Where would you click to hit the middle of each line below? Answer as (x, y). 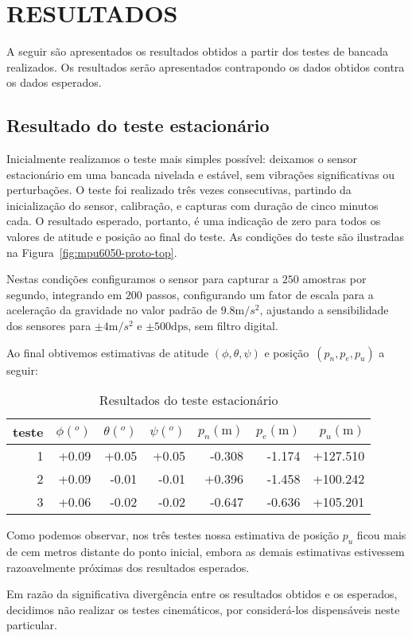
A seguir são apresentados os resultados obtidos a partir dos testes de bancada (198, 51)
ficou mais (381, 535)
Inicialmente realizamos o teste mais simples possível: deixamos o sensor (182, 159)
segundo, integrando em (64, 294)
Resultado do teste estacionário (138, 125)
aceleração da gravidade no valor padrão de (112, 310)
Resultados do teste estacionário (189, 400)
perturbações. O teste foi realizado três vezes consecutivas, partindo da (179, 190)
